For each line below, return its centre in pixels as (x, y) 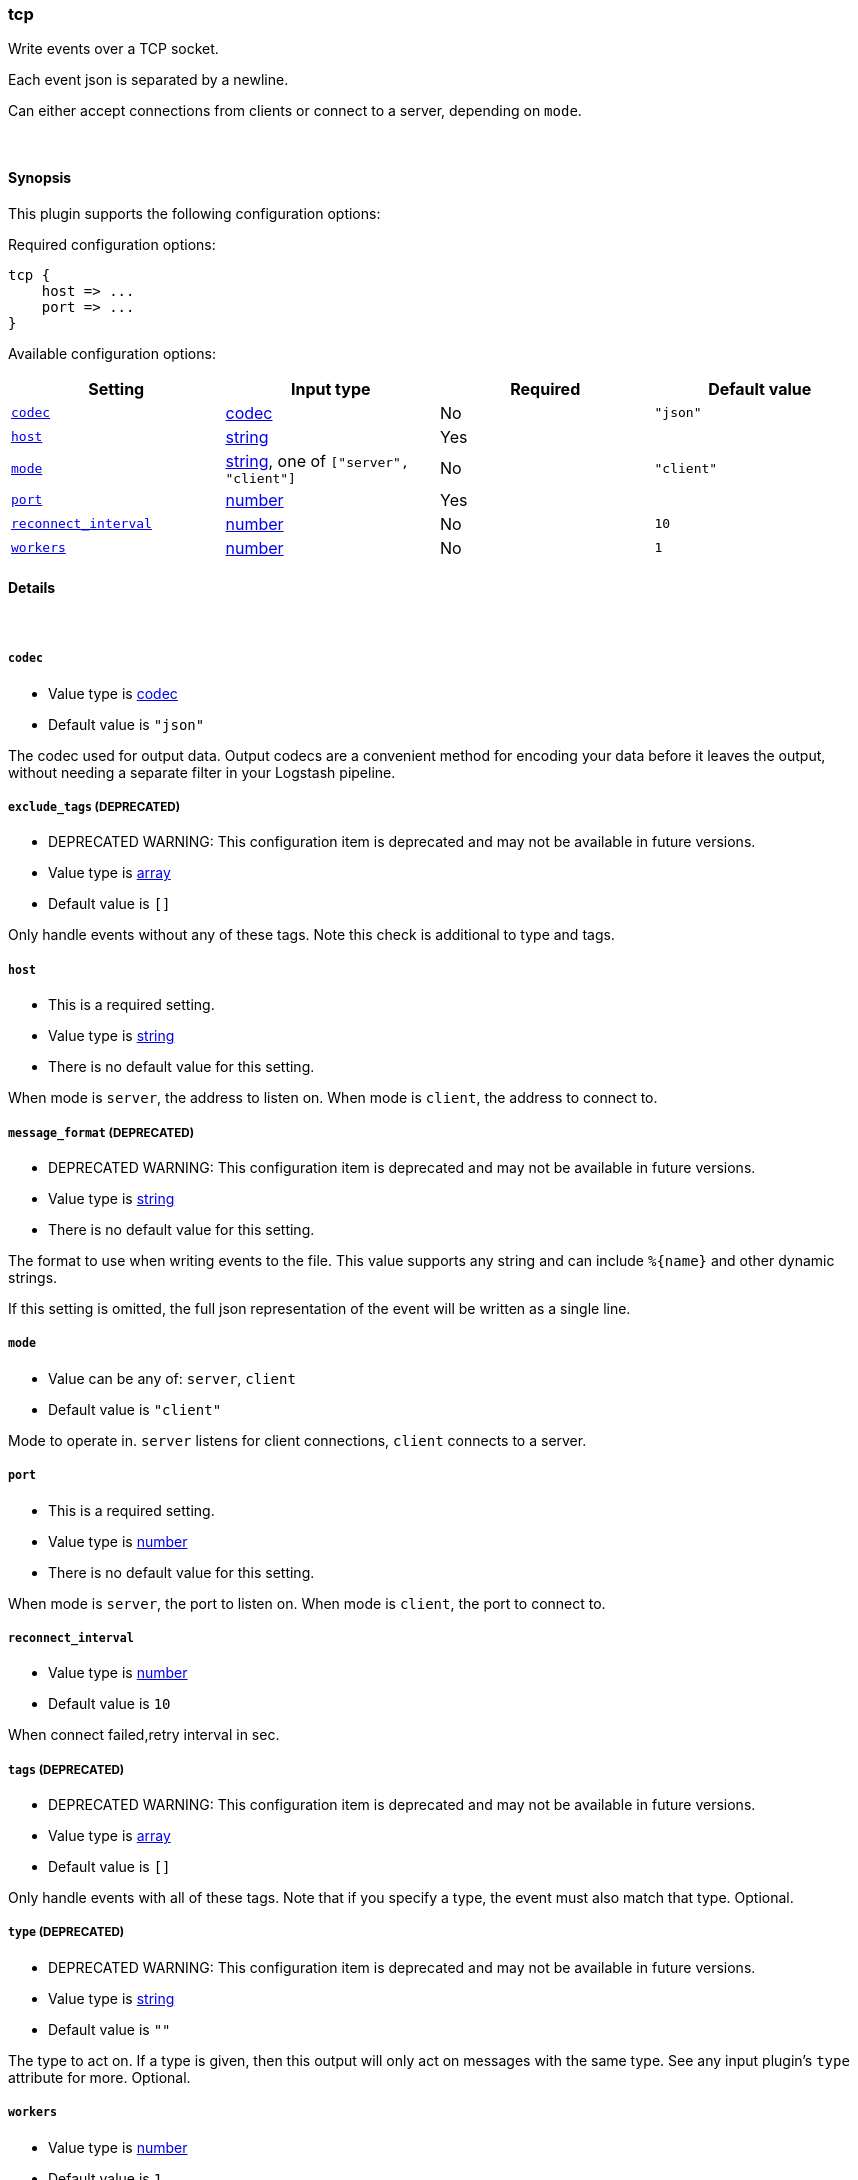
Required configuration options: (112, 244)
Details (32, 588)
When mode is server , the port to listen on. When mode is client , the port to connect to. (307, 1603)
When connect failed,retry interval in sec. (144, 1735)
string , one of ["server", (317, 460)
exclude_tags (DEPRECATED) (94, 806)
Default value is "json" (126, 724)
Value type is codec (113, 693)
